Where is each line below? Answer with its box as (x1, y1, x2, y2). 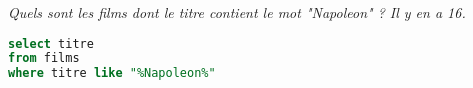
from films (8, 51, 80, 66)
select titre (8, 36, 94, 51)
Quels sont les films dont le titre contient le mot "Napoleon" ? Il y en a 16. (8, 2, 466, 22)
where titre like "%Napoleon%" (8, 66, 216, 81)
